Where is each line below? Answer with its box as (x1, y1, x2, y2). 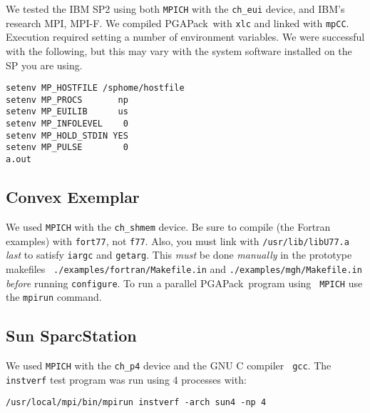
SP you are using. (6, 57, 83, 72)
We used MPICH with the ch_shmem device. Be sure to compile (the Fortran (6, 219, 331, 234)
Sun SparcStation (6, 324, 137, 347)
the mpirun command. (6, 289, 102, 304)
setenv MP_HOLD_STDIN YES (6, 130, 128, 141)
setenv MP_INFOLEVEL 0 (6, 119, 128, 129)
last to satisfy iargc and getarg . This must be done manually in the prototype (6, 247, 352, 262)
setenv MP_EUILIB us (6, 106, 128, 117)
